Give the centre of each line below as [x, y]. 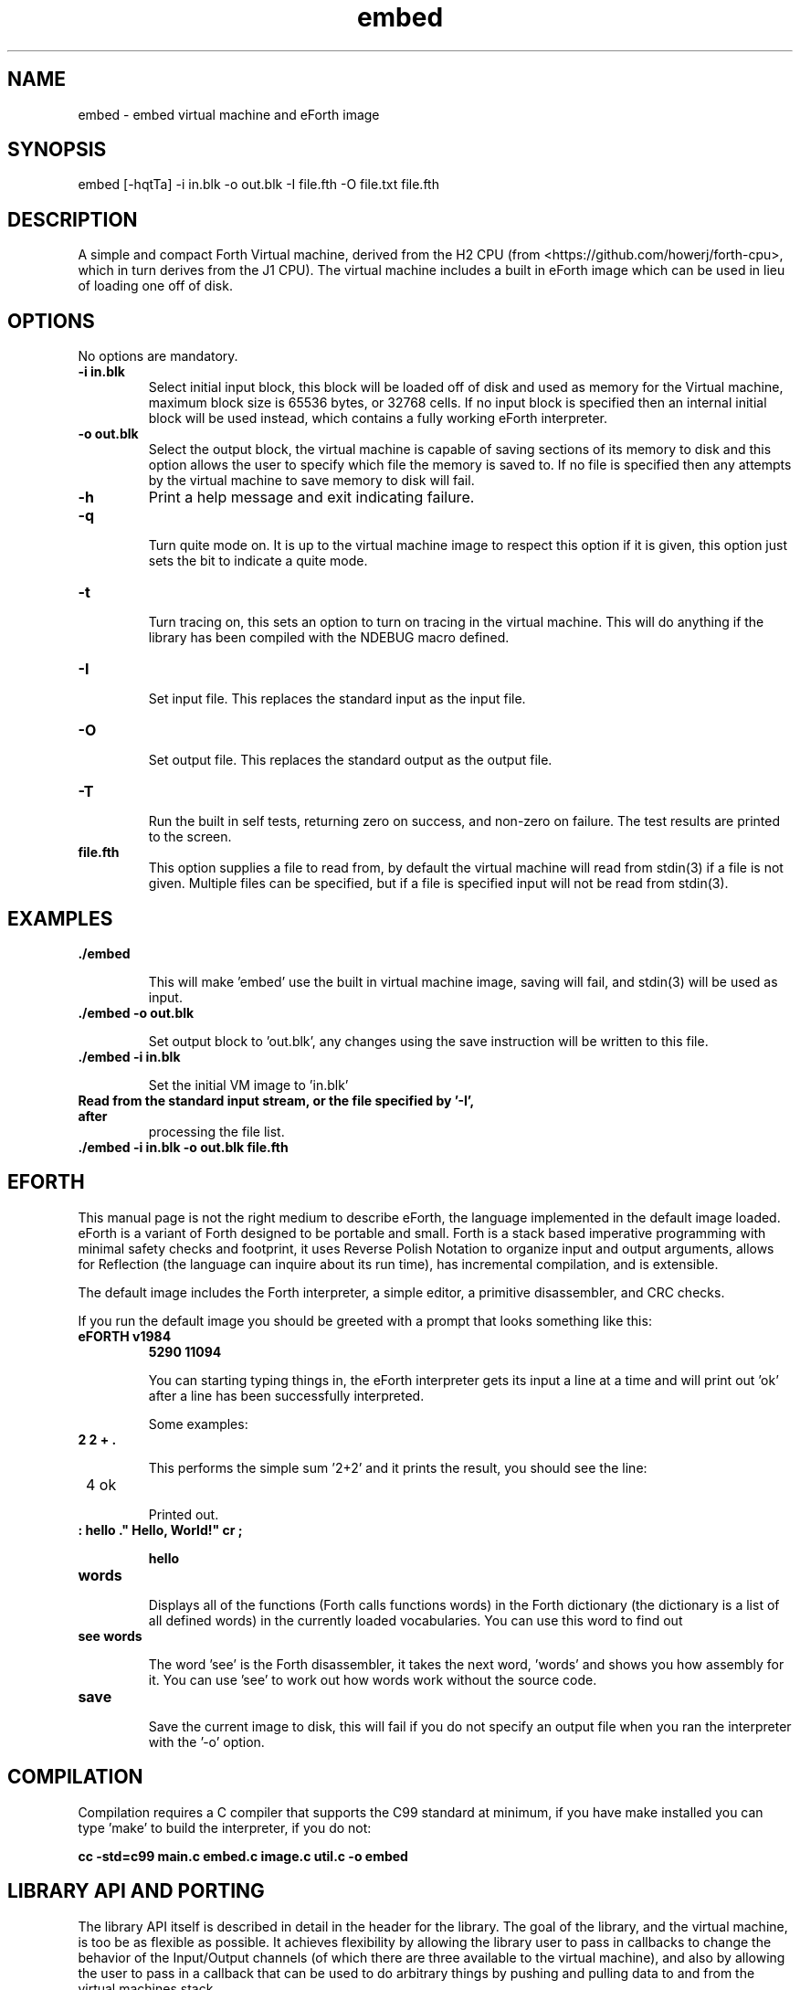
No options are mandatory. [158, 356]
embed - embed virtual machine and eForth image [229, 114]
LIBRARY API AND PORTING [136, 1891]
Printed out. [184, 1514]
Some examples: [198, 1424]
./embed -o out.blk [136, 1012]
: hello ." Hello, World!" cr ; [160, 1530]
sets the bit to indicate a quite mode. [258, 561]
